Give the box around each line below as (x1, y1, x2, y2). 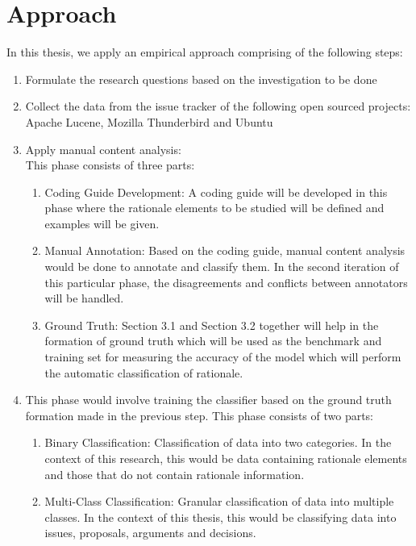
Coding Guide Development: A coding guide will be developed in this (44, 183, 388, 200)
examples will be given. (44, 215, 160, 231)
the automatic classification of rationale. (44, 364, 243, 381)
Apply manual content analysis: (25, 140, 181, 157)
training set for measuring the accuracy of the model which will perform (44, 348, 401, 365)
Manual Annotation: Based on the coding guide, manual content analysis (44, 242, 406, 259)
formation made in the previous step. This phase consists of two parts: (25, 406, 374, 423)
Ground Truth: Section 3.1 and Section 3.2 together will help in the (44, 316, 379, 333)
